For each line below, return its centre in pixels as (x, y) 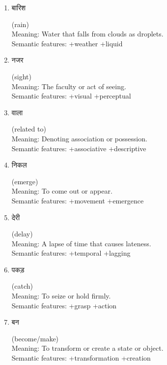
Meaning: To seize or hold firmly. (61, 296)
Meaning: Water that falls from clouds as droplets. (87, 34)
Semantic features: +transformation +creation (81, 358)
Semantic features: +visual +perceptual (71, 96)
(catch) (22, 286)
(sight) (21, 76)
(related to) (29, 129)
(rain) (20, 24)
